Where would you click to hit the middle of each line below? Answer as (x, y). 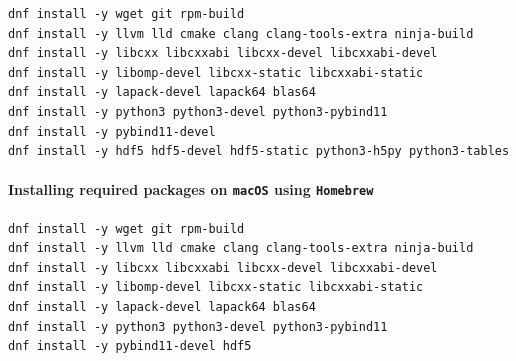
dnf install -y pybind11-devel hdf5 (130, 346)
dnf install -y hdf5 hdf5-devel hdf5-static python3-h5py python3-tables (259, 151)
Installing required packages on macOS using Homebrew (191, 189)
